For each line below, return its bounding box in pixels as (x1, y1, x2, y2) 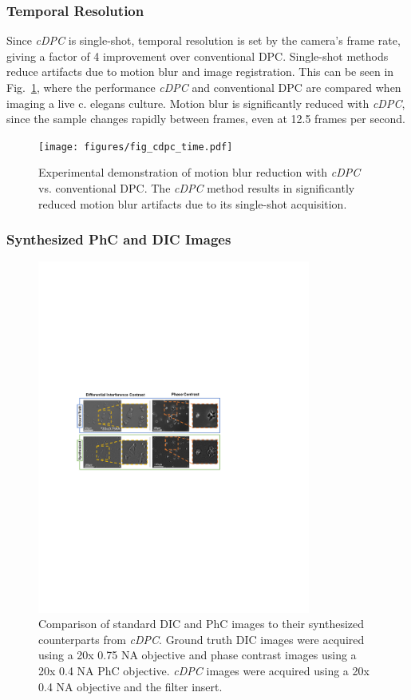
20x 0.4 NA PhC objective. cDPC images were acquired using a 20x (38, 662, 370, 678)
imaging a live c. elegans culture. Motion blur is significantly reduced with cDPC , (6, 94, 405, 111)
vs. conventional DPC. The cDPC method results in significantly (38, 180, 355, 197)
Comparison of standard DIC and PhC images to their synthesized (38, 615, 365, 632)
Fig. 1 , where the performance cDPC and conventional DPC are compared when (6, 79, 401, 95)
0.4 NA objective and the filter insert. (38, 678, 223, 694)
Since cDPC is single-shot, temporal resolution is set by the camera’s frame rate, (6, 32, 401, 49)
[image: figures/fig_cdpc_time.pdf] (38, 141, 233, 153)
